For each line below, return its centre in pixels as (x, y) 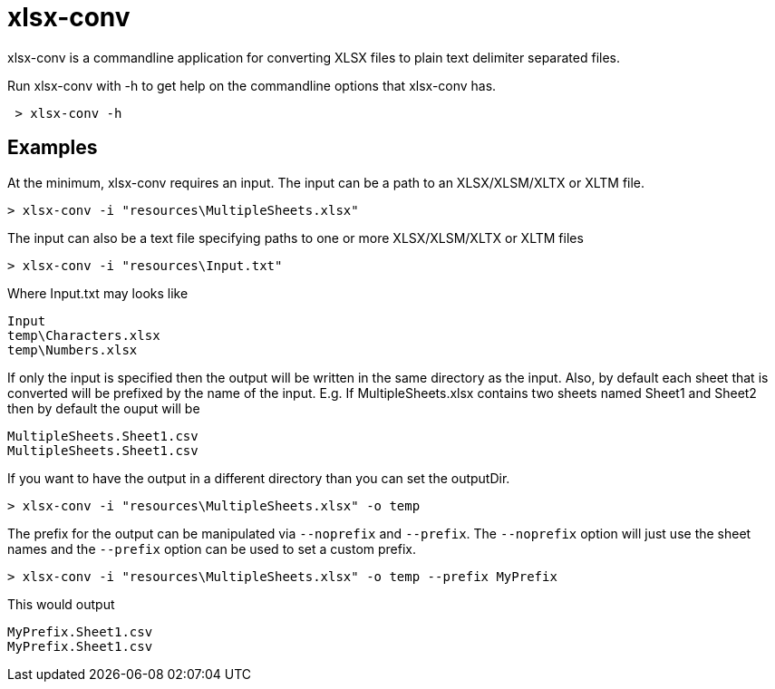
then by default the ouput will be (104, 408)
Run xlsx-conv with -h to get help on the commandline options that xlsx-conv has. (252, 85)
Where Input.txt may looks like (98, 293)
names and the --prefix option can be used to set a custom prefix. (212, 548)
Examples (53, 148)
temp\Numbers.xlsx (73, 349)
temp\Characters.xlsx (84, 335)
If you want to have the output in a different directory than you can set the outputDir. (259, 478)
